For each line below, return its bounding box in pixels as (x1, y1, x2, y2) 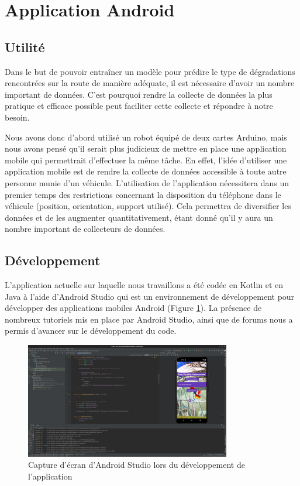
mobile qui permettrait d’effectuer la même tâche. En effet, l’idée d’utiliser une (5, 153, 287, 166)
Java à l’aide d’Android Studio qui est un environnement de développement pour (5, 290, 295, 302)
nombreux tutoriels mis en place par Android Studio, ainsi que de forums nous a (5, 313, 293, 325)
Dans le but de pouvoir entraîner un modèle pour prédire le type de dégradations (5, 65, 295, 77)
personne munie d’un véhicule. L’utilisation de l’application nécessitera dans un (5, 176, 289, 189)
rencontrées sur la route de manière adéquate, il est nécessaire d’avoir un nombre (5, 77, 295, 89)
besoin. (5, 111, 30, 123)
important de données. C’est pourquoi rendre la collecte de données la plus (5, 88, 273, 100)
